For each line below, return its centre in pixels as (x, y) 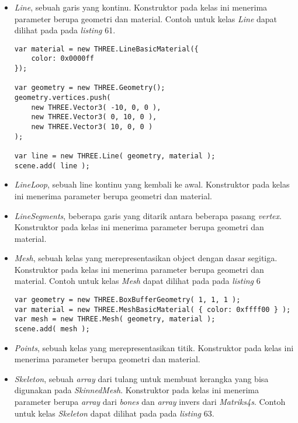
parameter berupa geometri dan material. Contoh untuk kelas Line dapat (146, 18)
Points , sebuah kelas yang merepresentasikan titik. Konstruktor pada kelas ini (154, 347)
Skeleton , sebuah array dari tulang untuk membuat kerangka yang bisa (141, 378)
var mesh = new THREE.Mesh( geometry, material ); (115, 319)
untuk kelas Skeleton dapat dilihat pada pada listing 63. (114, 413)
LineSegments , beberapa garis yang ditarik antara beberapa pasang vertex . (148, 215)
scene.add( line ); (52, 166)
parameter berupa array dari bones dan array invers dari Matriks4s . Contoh (150, 402)
